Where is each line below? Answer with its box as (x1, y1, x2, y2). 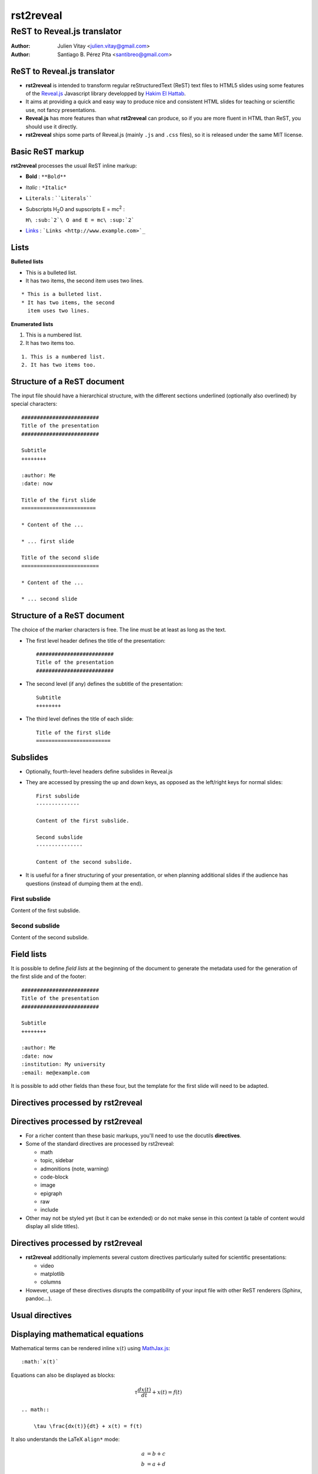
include (40, 1206, 59, 1213)
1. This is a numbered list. (21, 353, 105, 360)
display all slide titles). (25, 1223, 79, 1230)
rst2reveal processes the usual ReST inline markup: (11, 162, 137, 169)
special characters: (11, 400, 58, 407)
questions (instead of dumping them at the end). (25, 880, 143, 887)
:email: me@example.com (21, 1069, 90, 1076)
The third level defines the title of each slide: (25, 715, 134, 722)
